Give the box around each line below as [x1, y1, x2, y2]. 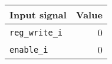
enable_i [9, 44, 48, 55]
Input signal [9, 8, 67, 21]
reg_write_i [9, 27, 63, 37]
